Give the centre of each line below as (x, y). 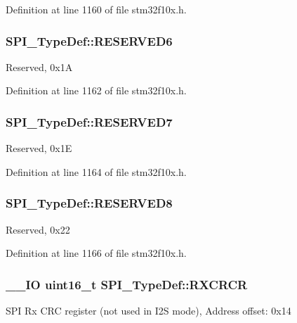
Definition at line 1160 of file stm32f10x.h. (96, 9)
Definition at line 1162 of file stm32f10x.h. (96, 90)
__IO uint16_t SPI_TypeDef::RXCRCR (127, 284)
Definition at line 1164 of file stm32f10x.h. (96, 171)
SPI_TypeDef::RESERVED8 (89, 203)
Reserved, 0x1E (39, 148)
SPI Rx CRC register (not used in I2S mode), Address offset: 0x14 (148, 311)
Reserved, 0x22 (38, 229)
